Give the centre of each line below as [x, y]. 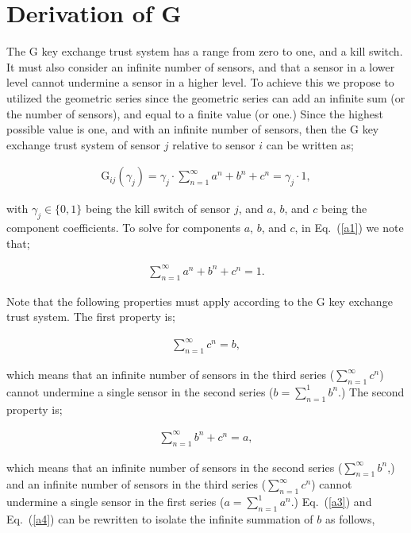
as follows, [350, 519]
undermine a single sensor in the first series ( [115, 502]
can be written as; [310, 144]
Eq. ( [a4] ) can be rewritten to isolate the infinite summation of [160, 519]
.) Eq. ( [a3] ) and [331, 502]
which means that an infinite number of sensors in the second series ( [175, 467]
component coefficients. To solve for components [124, 228]
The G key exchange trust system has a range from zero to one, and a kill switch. [205, 51]
